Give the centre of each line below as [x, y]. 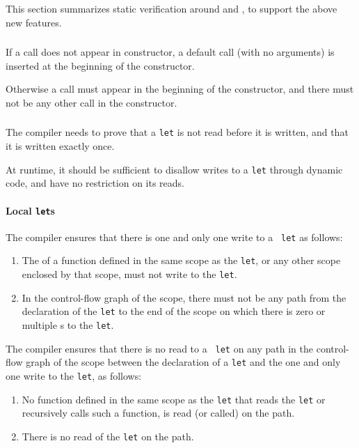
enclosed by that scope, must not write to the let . [129, 274]
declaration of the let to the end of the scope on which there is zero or [174, 311]
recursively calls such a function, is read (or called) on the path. [158, 413]
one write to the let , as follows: [74, 375]
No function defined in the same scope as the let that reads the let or [174, 399]
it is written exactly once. [60, 146]
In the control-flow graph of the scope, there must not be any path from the [184, 297]
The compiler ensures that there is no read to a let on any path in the [160, 348]
